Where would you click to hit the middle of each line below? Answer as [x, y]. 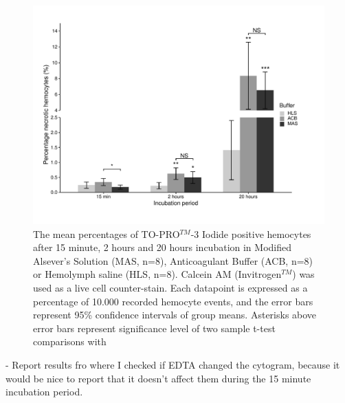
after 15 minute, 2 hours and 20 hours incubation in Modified [162, 247]
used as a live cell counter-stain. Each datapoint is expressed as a [170, 287]
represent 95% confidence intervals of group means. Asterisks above [175, 315]
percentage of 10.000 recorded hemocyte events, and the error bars [173, 301]
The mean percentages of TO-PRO [107, 233]
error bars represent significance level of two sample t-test [154, 328]
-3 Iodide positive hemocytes [251, 233]
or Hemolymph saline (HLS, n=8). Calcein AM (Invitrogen [157, 274]
